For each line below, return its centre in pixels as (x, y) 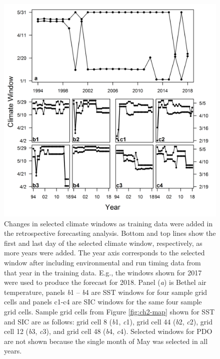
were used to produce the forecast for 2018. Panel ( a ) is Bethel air (105, 282)
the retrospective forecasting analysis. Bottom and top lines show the (110, 233)
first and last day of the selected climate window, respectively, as (103, 243)
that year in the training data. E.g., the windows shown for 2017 (103, 272)
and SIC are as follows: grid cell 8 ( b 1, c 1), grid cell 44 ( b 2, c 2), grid (108, 321)
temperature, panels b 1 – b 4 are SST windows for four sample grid (106, 292)
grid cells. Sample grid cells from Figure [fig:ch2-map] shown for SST (109, 311)
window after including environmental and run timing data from (102, 262)
